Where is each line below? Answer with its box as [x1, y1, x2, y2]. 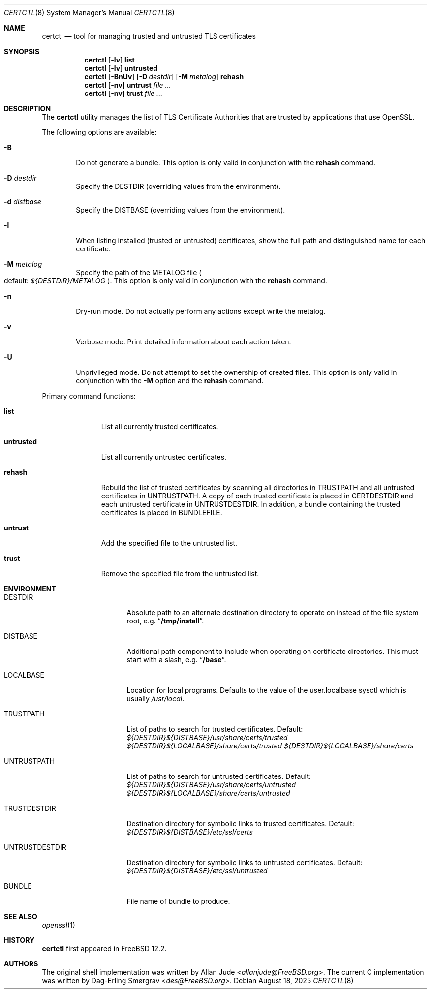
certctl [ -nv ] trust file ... [84, 89, 163, 97]
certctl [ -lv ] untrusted [84, 64, 158, 72]
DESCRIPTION [4, 104, 51, 113]
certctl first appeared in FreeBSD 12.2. [42, 944, 167, 953]
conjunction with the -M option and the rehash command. [76, 376, 264, 385]
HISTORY [4, 936, 35, 944]
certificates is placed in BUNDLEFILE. [101, 508, 222, 517]
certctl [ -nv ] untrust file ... [84, 81, 171, 89]
